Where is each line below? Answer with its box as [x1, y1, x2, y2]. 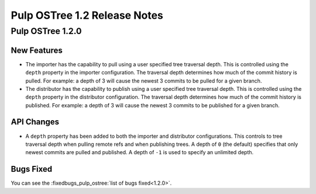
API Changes [11, 117, 60, 127]
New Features [11, 45, 63, 55]
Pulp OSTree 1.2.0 [11, 26, 82, 36]
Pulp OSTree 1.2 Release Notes [11, 9, 164, 22]
